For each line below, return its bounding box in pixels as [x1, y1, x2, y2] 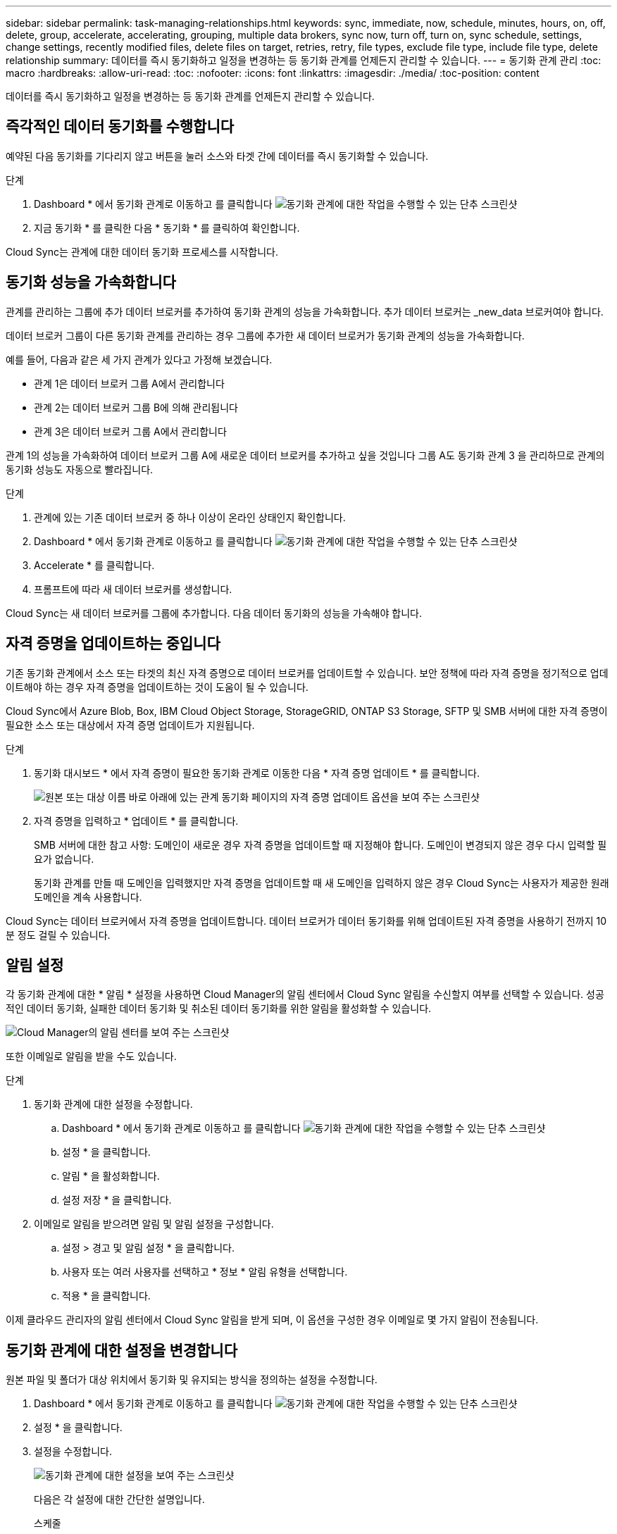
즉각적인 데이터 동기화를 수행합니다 [6, 118, 235, 136]
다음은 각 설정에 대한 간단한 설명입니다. [34, 1493, 205, 1506]
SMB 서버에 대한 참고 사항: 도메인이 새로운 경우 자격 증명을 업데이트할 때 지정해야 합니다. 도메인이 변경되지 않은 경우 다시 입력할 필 [34, 838, 607, 851]
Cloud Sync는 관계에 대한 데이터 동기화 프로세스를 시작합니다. [6, 245, 278, 258]
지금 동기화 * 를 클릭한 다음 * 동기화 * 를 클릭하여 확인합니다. [34, 221, 300, 234]
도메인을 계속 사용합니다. [34, 890, 142, 903]
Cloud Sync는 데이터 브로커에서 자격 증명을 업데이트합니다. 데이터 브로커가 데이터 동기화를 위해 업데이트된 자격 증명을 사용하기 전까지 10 [6, 914, 606, 927]
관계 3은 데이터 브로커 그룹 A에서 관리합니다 [34, 425, 227, 437]
